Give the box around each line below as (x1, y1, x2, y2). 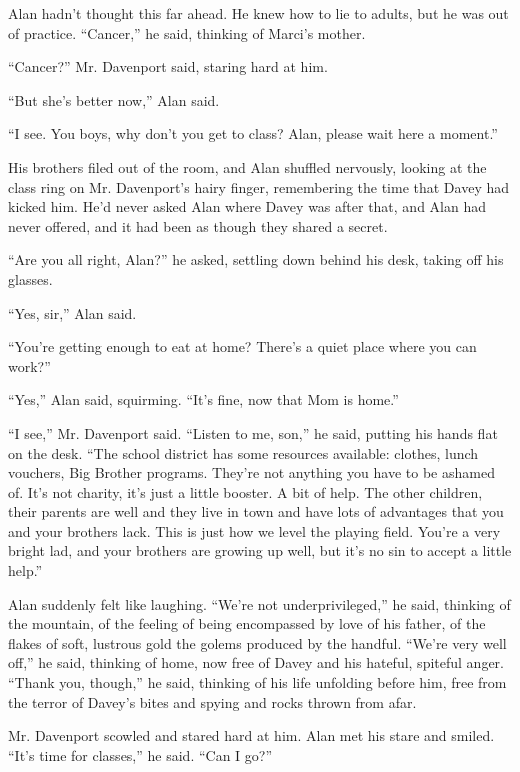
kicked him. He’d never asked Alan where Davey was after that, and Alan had (8, 196, 487, 217)
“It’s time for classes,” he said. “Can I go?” (8, 744, 273, 765)
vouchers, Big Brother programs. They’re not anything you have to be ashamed (8, 462, 495, 483)
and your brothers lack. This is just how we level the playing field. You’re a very (8, 520, 501, 541)
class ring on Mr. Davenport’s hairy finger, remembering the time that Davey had (8, 176, 510, 197)
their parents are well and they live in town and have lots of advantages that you (8, 501, 504, 522)
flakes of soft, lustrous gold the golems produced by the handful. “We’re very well (8, 632, 507, 653)
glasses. (8, 268, 53, 289)
